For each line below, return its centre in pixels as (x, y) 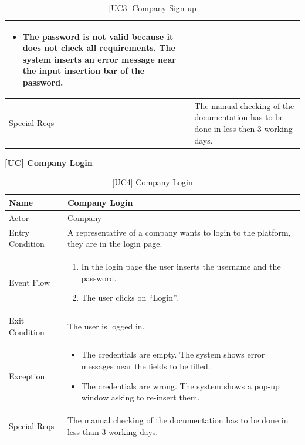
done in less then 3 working (243, 128)
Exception (27, 376)
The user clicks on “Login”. (130, 298)
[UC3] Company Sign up (152, 8)
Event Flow (29, 282)
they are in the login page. (115, 244)
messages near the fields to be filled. (146, 366)
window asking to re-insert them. (140, 397)
